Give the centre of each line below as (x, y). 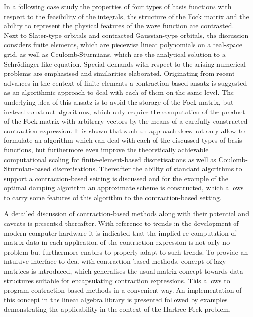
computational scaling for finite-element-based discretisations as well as (110, 159)
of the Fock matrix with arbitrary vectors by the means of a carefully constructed (126, 121)
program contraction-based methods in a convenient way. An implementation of (123, 290)
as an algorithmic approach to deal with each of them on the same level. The (119, 92)
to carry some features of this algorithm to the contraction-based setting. (113, 197)
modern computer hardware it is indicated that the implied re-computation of (120, 233)
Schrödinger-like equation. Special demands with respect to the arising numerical (125, 64)
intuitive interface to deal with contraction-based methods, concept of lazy (115, 261)
